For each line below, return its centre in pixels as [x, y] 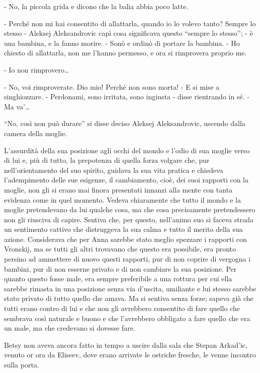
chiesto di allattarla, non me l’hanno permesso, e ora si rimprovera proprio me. [125, 53]
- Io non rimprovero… [37, 69]
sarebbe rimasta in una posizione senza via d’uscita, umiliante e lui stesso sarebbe [130, 288]
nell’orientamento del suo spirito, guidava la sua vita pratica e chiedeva [114, 170]
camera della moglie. [36, 133]
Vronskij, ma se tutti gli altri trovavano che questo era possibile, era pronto [120, 249]
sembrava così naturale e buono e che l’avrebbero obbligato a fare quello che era [127, 318]
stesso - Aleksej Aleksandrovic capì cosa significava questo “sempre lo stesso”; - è [128, 33]
